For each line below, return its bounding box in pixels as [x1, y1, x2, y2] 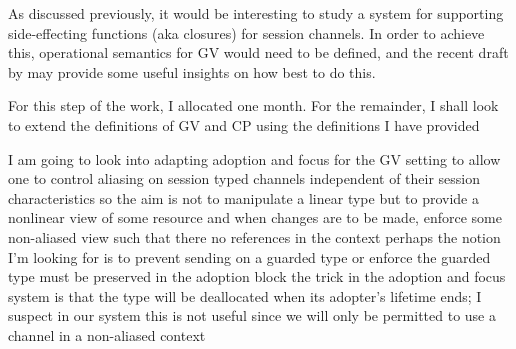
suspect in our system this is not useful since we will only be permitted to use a [8, 305, 496, 326]
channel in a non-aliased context [8, 324, 206, 345]
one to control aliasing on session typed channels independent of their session [8, 168, 481, 189]
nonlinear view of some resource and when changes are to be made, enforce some [8, 207, 502, 228]
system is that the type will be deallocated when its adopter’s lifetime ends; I [8, 285, 482, 306]
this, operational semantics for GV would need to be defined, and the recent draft [8, 42, 509, 63]
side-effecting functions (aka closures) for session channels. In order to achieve [8, 22, 485, 43]
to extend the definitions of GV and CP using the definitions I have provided [8, 114, 480, 135]
